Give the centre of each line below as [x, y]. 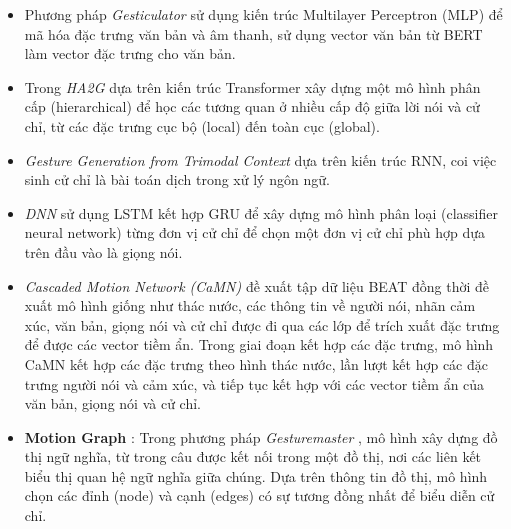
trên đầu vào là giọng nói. [103, 251]
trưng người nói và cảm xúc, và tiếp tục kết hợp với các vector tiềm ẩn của [254, 383]
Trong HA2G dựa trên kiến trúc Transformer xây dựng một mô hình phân [252, 86]
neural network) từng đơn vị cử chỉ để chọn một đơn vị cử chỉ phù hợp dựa [254, 232]
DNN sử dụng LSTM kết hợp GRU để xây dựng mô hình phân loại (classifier [261, 212]
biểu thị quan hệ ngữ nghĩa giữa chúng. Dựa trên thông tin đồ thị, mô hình [256, 475]
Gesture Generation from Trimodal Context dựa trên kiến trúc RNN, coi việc [260, 159]
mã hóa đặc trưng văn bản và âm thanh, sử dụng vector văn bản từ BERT [253, 33]
